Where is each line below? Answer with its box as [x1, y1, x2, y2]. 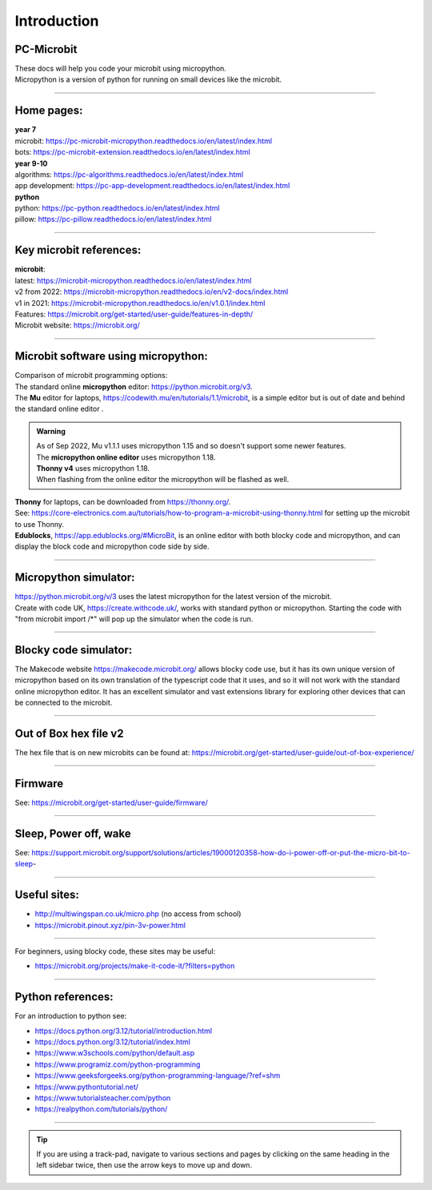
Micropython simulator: [14, 571, 135, 585]
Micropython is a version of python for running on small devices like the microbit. [14, 74, 282, 84]
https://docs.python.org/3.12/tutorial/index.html [34, 1037, 191, 1047]
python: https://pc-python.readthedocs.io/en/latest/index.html [14, 203, 220, 213]
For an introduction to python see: [14, 1011, 127, 1021]
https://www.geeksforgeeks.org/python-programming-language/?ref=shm [34, 1071, 281, 1080]
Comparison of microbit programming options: [14, 371, 168, 380]
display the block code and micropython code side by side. [14, 541, 210, 552]
